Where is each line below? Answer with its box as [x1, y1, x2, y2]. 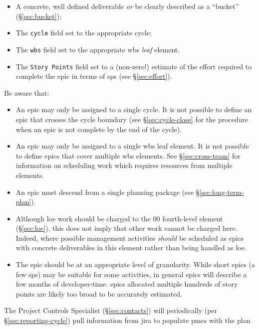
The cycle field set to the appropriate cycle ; [15, 27, 152, 38]
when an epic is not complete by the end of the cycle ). [15, 124, 182, 134]
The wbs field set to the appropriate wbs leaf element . [15, 44, 180, 54]
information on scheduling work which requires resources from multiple [15, 160, 233, 170]
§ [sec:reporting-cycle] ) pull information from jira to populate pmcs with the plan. [4, 315, 253, 326]
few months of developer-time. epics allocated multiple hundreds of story [15, 279, 238, 289]
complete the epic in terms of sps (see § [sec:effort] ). [15, 71, 172, 81]
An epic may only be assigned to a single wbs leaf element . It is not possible [15, 141, 249, 151]
